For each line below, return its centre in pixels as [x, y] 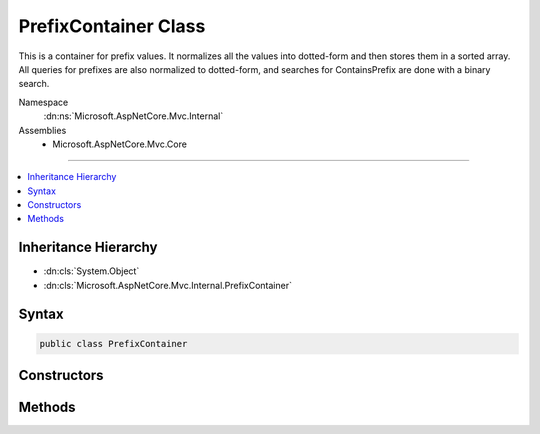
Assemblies [42, 130]
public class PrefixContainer [113, 343]
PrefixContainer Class [112, 26]
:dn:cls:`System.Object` [91, 271]
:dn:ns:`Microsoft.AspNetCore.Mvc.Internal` [133, 116]
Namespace [43, 102]
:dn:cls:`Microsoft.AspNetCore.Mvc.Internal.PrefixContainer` [167, 285]
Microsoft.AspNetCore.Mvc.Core [119, 144]
